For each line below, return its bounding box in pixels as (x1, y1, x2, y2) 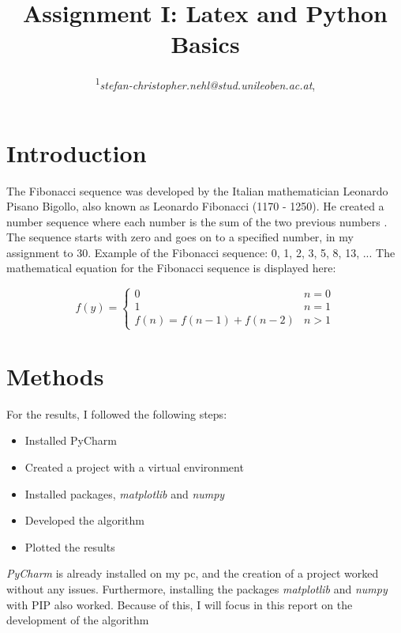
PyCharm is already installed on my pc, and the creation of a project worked (6, 565, 379, 582)
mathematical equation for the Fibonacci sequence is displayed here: (6, 260, 336, 276)
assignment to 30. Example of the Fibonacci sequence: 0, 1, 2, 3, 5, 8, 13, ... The (6, 244, 395, 260)
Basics (171, 28, 240, 60)
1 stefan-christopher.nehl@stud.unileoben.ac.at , (95, 74, 316, 93)
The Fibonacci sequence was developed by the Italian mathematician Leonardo (6, 182, 388, 199)
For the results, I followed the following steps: (6, 405, 227, 422)
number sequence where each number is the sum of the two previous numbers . (6, 213, 388, 229)
